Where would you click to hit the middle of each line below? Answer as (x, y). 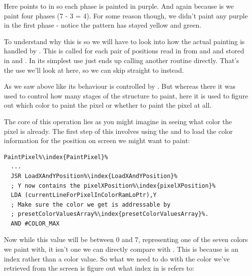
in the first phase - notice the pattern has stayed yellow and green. (103, 25)
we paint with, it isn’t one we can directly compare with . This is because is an (121, 249)
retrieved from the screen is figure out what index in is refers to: (99, 268)
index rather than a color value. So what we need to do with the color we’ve (117, 258)
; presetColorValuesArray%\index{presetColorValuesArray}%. (110, 214)
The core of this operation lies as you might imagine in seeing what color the (118, 121)
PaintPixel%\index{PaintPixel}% (56, 157)
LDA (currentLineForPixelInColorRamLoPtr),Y (84, 195)
